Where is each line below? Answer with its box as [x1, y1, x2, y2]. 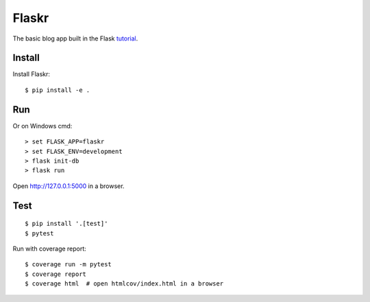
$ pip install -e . [25, 86, 90, 94]
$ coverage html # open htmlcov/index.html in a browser [25, 280, 224, 288]
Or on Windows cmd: [12, 121, 73, 130]
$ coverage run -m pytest [25, 261, 112, 268]
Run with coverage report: [12, 244, 87, 253]
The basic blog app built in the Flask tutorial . [12, 34, 138, 43]
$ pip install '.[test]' [25, 220, 108, 228]
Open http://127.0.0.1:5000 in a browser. [12, 182, 125, 190]
